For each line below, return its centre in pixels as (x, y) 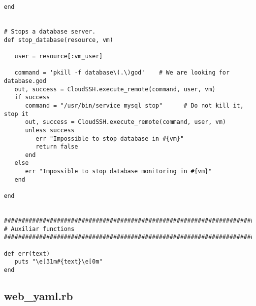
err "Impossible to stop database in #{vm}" (110, 138)
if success (32, 97)
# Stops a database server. (50, 31)
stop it (16, 114)
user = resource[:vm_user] (59, 56)
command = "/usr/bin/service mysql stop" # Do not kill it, (134, 105)
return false (57, 147)
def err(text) (27, 253)
